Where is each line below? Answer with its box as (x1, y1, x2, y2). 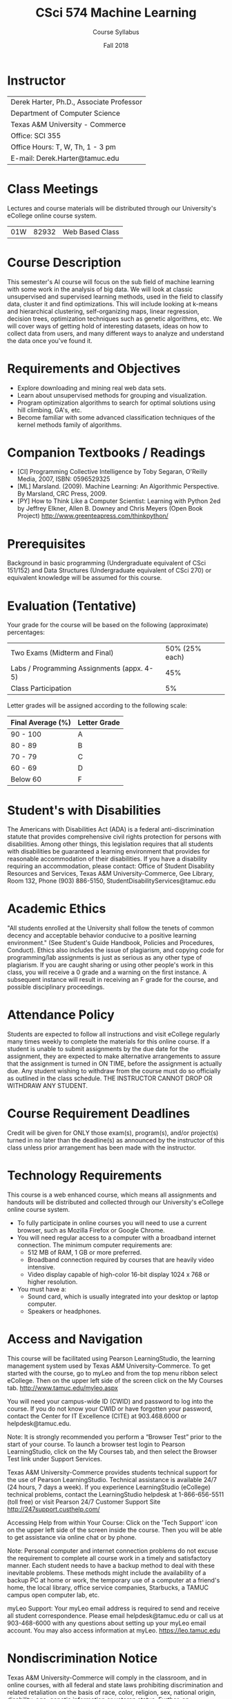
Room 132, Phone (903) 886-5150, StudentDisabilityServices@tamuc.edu (7, 877, 216, 885)
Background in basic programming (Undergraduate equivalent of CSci (7, 559, 206, 567)
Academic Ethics (7, 901, 106, 917)
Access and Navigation (7, 1332, 143, 1347)
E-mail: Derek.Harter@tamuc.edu (10, 153, 119, 163)
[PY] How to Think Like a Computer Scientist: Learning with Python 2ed (17, 497, 221, 505)
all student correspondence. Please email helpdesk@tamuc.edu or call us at (7, 1611, 224, 1619)
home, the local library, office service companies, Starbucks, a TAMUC (7, 1583, 209, 1592)
